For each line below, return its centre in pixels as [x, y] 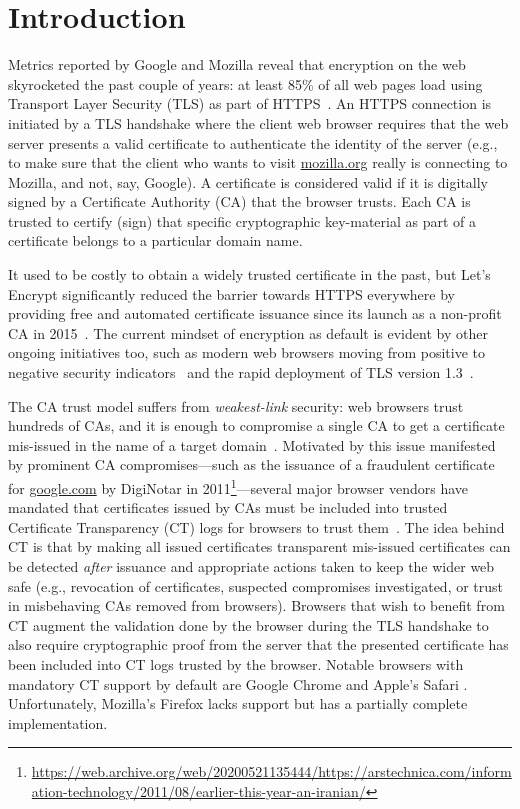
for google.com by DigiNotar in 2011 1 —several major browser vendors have [238, 486]
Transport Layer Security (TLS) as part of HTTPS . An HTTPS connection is [250, 103]
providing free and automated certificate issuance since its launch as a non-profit [255, 313]
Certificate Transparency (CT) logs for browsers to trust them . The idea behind [256, 526]
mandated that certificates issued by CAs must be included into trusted [228, 507]
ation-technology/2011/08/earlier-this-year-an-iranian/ [198, 790]
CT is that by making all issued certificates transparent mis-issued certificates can [259, 546]
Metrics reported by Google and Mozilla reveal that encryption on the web [237, 64]
